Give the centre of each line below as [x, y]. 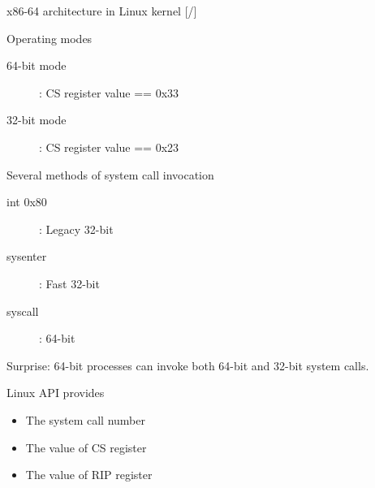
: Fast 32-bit [69, 283]
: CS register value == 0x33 [109, 92]
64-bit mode [37, 65]
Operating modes [50, 38]
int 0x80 [27, 202]
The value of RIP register [89, 475]
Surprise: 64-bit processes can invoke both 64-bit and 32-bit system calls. [188, 365]
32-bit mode [37, 120]
